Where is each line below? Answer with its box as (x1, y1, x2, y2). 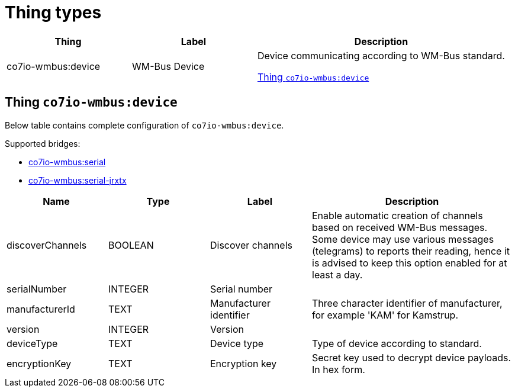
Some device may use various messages (312, 233, 494, 245)
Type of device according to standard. (312, 337, 482, 349)
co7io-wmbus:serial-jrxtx (28, 175, 127, 185)
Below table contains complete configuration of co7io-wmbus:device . (5, 120, 284, 130)
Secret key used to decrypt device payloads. (312, 351, 511, 364)
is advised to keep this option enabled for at (312, 256, 507, 269)
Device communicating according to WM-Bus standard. (257, 49, 505, 62)
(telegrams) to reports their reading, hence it (312, 245, 510, 257)
